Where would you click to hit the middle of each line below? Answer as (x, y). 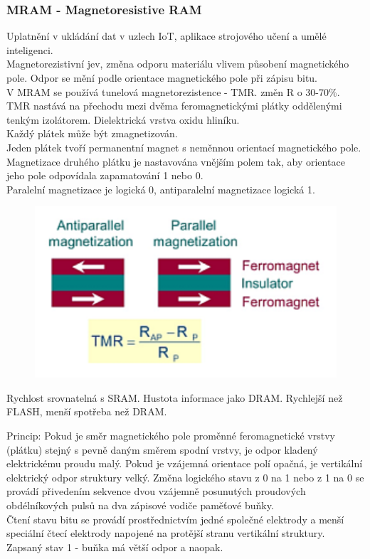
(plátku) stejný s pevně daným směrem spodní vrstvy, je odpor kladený (162, 449)
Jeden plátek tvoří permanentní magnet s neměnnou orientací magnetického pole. (184, 147)
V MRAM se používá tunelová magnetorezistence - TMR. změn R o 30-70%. (173, 91)
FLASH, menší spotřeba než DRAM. (87, 411)
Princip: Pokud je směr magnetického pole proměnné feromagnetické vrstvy (171, 436)
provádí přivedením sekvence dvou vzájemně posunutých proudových (156, 491)
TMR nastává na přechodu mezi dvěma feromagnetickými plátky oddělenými (174, 106)
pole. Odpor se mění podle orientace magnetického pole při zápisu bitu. (162, 78)
